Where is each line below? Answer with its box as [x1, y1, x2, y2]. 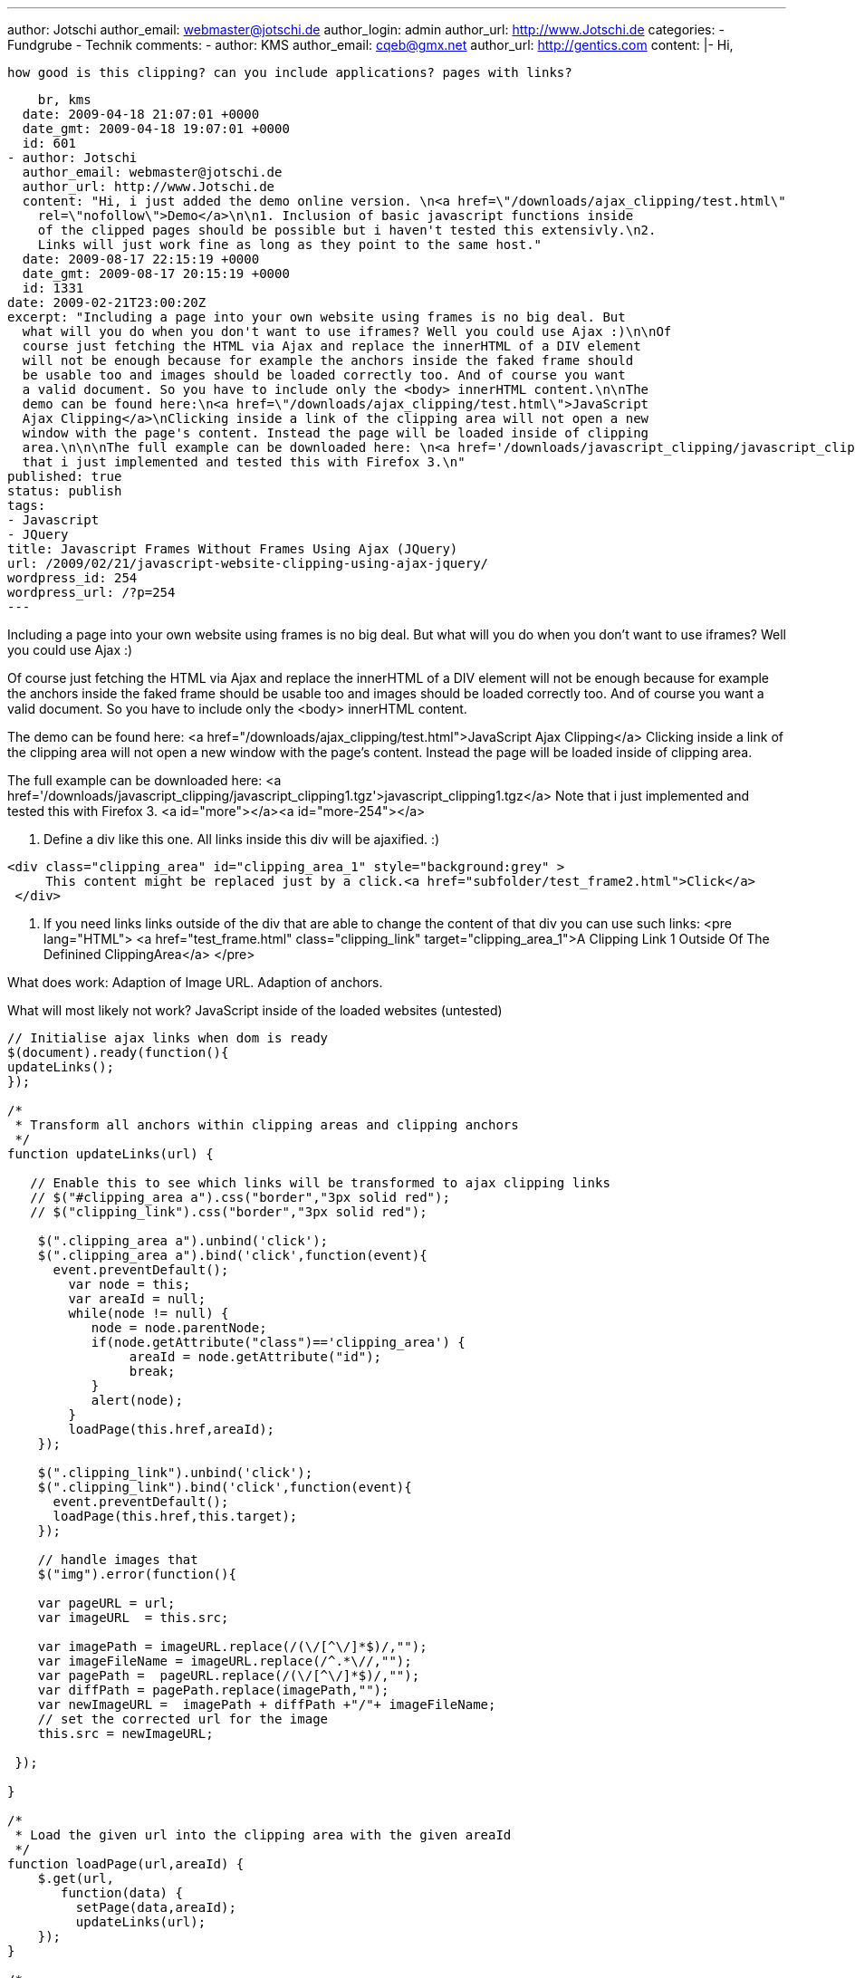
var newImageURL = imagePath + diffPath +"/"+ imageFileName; [37, 1697, 496, 1712]
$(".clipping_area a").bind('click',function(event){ [37, 1248, 427, 1263]
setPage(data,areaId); [75, 1900, 236, 1915]
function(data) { [61, 1886, 183, 1900]
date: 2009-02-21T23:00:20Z [7, 295, 207, 310]
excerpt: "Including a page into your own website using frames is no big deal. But [7, 310, 626, 324]
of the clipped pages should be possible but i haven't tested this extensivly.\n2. [37, 223, 657, 237]
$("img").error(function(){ [37, 1567, 236, 1581]
